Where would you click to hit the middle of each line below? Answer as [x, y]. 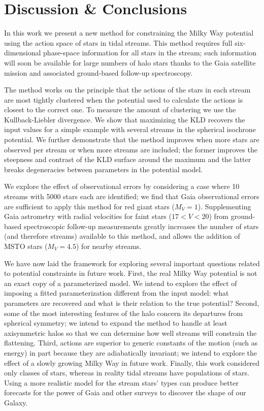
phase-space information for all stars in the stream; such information [150, 53]
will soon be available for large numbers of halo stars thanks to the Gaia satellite [130, 62]
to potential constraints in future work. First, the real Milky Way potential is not [131, 273]
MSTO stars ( [26, 246]
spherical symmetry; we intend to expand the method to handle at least [116, 323]
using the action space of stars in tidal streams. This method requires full [118, 42]
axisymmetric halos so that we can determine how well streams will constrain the [130, 333]
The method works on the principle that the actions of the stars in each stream [127, 90]
